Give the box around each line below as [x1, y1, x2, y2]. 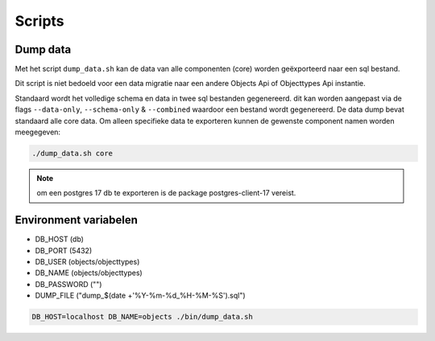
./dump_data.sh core [31, 149, 113, 158]
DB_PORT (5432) [35, 245, 93, 255]
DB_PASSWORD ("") [35, 279, 102, 289]
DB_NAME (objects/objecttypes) [35, 268, 143, 277]
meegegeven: [14, 127, 60, 137]
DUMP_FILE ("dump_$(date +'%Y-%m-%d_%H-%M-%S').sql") [35, 290, 246, 301]
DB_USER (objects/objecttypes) [35, 257, 140, 267]
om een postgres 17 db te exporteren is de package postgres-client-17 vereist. [36, 188, 296, 198]
